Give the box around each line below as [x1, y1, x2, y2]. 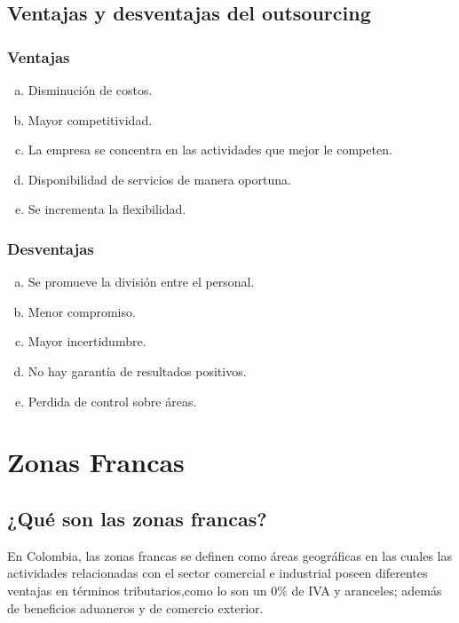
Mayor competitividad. [28, 110, 153, 129]
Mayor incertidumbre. [28, 332, 146, 351]
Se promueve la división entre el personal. [28, 272, 255, 291]
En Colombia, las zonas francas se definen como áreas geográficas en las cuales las [7, 546, 453, 564]
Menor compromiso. [28, 302, 136, 320]
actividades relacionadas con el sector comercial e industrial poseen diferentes [7, 564, 428, 582]
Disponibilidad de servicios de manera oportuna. [28, 170, 291, 188]
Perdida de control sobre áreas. [28, 391, 197, 410]
